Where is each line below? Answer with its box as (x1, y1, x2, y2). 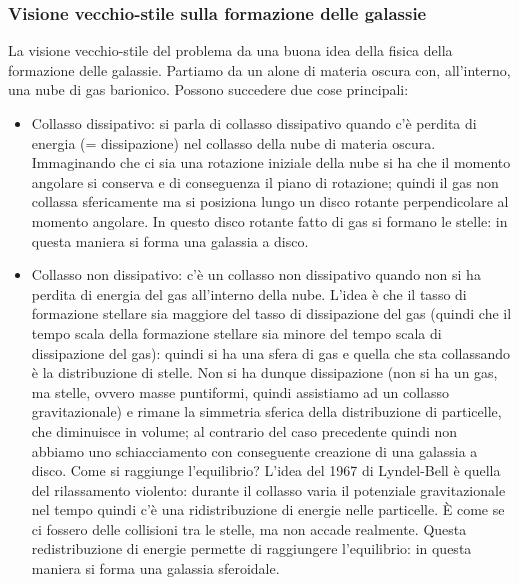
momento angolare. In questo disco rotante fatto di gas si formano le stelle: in (31, 210, 508, 231)
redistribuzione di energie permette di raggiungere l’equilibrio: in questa (31, 538, 472, 559)
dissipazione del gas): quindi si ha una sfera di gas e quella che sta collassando (31, 342, 511, 363)
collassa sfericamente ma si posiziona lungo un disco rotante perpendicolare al (31, 191, 509, 212)
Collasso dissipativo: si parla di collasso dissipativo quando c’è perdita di (31, 113, 477, 133)
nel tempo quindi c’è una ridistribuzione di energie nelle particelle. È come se (31, 499, 505, 520)
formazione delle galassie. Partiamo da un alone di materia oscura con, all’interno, (8, 59, 511, 80)
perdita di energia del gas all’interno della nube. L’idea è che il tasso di (31, 283, 467, 304)
